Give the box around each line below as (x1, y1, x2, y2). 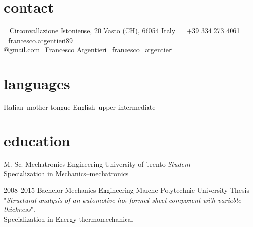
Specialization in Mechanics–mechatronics (4, 168, 129, 179)
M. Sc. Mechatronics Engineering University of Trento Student (4, 159, 190, 169)
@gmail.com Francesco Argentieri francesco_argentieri (4, 45, 173, 55)
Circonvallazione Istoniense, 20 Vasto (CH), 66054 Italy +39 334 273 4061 (9, 25, 240, 36)
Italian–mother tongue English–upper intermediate (4, 102, 156, 112)
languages (4, 73, 70, 93)
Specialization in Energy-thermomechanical (4, 213, 133, 224)
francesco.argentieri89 (8, 35, 73, 45)
